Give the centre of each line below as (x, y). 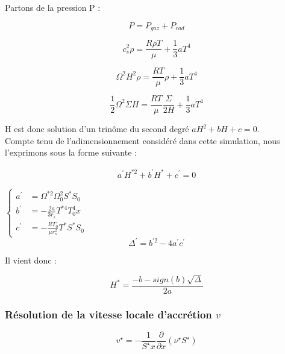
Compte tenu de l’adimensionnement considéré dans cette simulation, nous (142, 140)
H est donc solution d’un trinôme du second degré (97, 129)
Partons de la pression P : (53, 7)
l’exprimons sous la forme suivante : (71, 152)
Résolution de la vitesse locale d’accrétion (108, 314)
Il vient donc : (31, 260)
